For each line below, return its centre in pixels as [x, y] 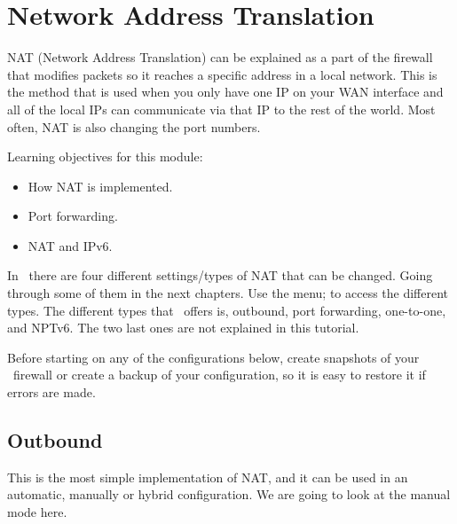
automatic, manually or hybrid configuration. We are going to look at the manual [229, 494]
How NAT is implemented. [100, 186]
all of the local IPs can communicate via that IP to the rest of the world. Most [221, 109]
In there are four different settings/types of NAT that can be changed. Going [220, 275]
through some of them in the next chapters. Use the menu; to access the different [228, 293]
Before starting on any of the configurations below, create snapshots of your [213, 357]
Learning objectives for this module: [105, 156]
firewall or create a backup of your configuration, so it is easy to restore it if [219, 375]
